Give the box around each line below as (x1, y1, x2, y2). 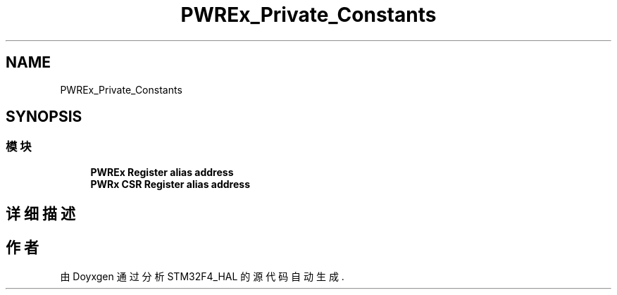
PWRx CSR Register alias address (90, 177, 251, 190)
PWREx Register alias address (90, 165, 234, 178)
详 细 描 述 (6, 205, 75, 223)
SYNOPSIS (6, 108, 82, 126)
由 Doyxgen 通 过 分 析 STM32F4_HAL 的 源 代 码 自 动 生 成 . (60, 270, 344, 283)
